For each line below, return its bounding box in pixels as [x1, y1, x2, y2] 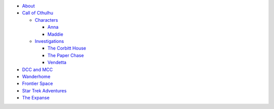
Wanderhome [22, 73, 51, 79]
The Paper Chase [47, 52, 84, 58]
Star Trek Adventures [22, 87, 67, 93]
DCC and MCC [22, 66, 53, 73]
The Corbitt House [47, 45, 86, 51]
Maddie [47, 31, 63, 37]
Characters [35, 17, 58, 23]
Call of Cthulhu [22, 10, 53, 16]
